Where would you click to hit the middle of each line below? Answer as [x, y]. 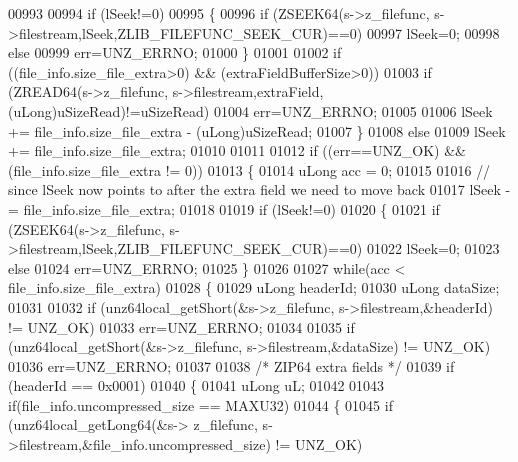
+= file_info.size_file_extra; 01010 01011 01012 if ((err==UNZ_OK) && [237, 150]
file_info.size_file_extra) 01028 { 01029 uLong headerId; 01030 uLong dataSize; [254, 287]
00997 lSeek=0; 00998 [433, 32]
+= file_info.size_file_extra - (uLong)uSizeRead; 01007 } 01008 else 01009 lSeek [257, 130]
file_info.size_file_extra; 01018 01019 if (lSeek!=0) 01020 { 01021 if [231, 208]
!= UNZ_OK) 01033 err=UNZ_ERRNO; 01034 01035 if [181, 326]
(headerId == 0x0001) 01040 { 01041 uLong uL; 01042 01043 [196, 385]
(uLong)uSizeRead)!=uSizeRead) [109, 110]
